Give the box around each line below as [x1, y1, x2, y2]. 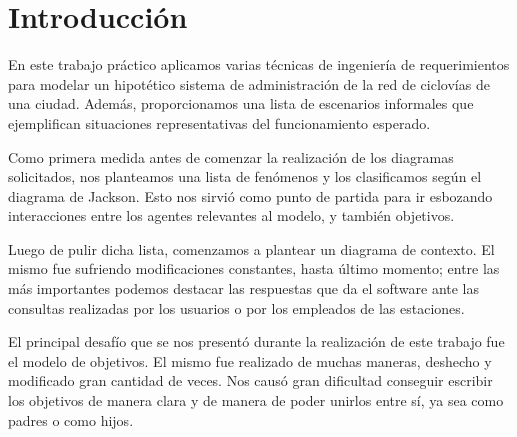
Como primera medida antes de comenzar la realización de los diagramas [8, 146, 454, 167]
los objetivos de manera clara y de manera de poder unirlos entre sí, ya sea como [8, 390, 504, 411]
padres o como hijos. [8, 409, 134, 430]
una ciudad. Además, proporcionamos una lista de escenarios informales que [8, 93, 474, 114]
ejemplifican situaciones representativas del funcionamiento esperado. [8, 112, 431, 133]
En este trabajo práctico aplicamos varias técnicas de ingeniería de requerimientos [8, 54, 510, 75]
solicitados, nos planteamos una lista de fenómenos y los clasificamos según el [8, 166, 482, 187]
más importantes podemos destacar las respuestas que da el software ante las [8, 278, 480, 299]
